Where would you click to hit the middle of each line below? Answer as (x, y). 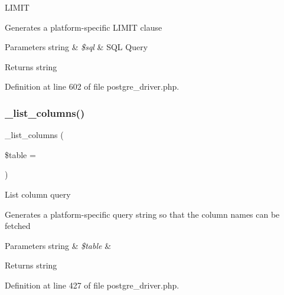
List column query (38, 194)
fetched (18, 226)
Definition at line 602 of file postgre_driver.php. (92, 86)
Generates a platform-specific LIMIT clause (84, 27)
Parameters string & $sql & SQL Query (76, 47)
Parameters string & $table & (58, 245)
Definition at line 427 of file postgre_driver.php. (92, 285)
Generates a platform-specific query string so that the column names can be (142, 214)
